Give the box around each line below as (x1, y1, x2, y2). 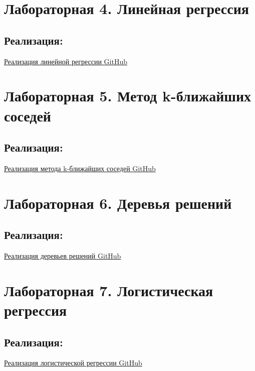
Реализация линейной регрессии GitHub (4, 56, 127, 66)
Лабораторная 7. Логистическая (4, 280, 213, 300)
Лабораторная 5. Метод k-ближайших (4, 85, 251, 106)
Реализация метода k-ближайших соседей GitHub (4, 163, 156, 173)
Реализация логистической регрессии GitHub (4, 357, 142, 368)
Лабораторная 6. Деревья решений (4, 192, 232, 213)
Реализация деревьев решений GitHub (4, 251, 121, 261)
